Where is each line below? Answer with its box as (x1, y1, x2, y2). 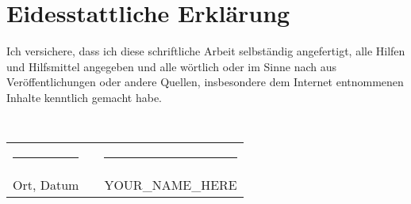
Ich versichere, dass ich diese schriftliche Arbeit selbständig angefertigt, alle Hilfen (6, 43, 405, 59)
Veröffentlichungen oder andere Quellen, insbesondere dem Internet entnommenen (6, 74, 404, 90)
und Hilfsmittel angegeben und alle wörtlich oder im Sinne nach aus (6, 58, 336, 74)
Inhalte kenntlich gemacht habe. (6, 89, 162, 105)
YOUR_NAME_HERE (104, 176, 237, 195)
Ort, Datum (13, 176, 79, 195)
